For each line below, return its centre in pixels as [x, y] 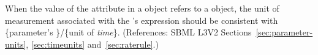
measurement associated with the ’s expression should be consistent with [142, 20]
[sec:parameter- [284, 32]
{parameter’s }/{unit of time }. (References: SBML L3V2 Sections [128, 32]
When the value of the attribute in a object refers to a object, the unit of [142, 8]
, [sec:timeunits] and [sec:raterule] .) [92, 44]
